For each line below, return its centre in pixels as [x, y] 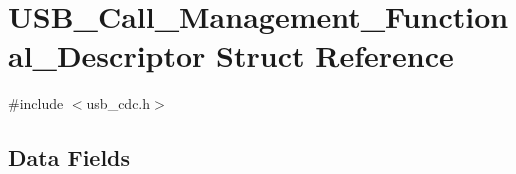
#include [36, 103]
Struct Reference [335, 55]
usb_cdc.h [118, 103]
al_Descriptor [107, 55]
